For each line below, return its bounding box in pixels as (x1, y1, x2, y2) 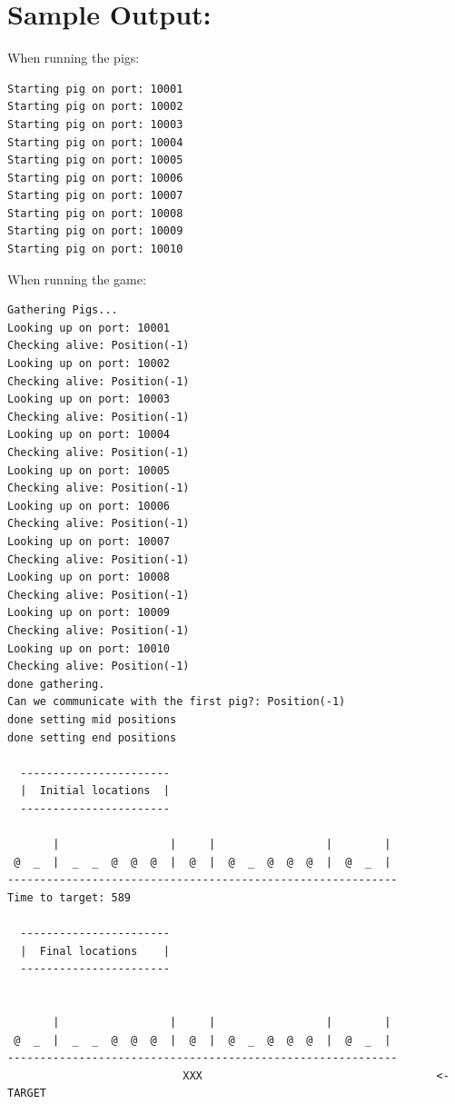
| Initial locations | (20, 784, 170, 798)
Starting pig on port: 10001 (7, 82, 183, 95)
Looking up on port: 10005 (7, 463, 170, 477)
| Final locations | (20, 944, 170, 958)
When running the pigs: (7, 48, 140, 67)
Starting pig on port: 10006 (7, 171, 183, 184)
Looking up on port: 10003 (7, 393, 170, 406)
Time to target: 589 (7, 890, 132, 904)
